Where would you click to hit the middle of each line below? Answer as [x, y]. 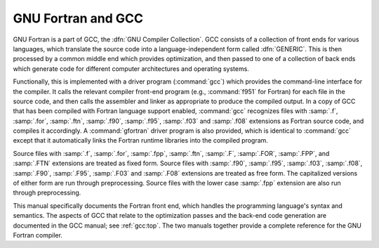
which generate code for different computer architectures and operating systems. [131, 68]
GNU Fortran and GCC [78, 18]
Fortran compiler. [38, 235]
